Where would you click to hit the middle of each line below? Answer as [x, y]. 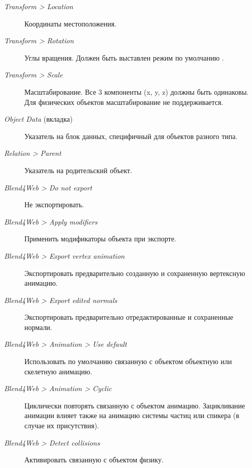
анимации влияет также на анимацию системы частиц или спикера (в [132, 415]
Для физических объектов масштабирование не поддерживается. [124, 102]
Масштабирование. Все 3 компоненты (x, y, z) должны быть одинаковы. [137, 91]
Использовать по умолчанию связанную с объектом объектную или [128, 361]
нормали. [38, 327]
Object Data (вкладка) [38, 119]
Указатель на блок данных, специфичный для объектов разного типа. [131, 136]
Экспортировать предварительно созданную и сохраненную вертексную [135, 273]
